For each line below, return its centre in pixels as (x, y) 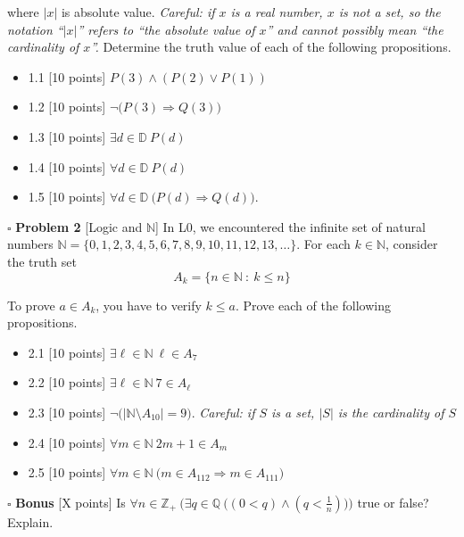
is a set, (293, 412)
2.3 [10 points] (67, 412)
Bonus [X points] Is (70, 502)
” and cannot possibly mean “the (355, 29)
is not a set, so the (389, 12)
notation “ (35, 29)
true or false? (393, 502)
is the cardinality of (391, 412)
